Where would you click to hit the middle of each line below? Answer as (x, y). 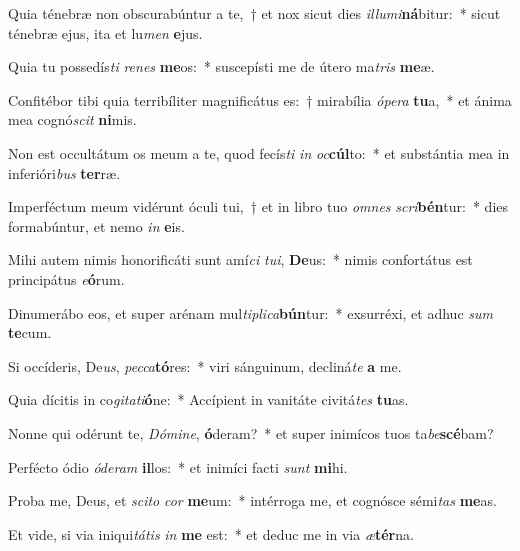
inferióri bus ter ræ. (64, 172)
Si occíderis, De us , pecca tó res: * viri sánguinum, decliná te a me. (205, 365)
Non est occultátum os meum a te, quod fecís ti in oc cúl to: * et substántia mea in (259, 152)
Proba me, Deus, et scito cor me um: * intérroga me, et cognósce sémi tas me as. (252, 500)
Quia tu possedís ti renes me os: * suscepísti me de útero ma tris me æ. (221, 66)
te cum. (30, 332)
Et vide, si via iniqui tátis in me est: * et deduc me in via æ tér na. (211, 533)
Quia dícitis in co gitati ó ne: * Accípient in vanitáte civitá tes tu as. (208, 399)
